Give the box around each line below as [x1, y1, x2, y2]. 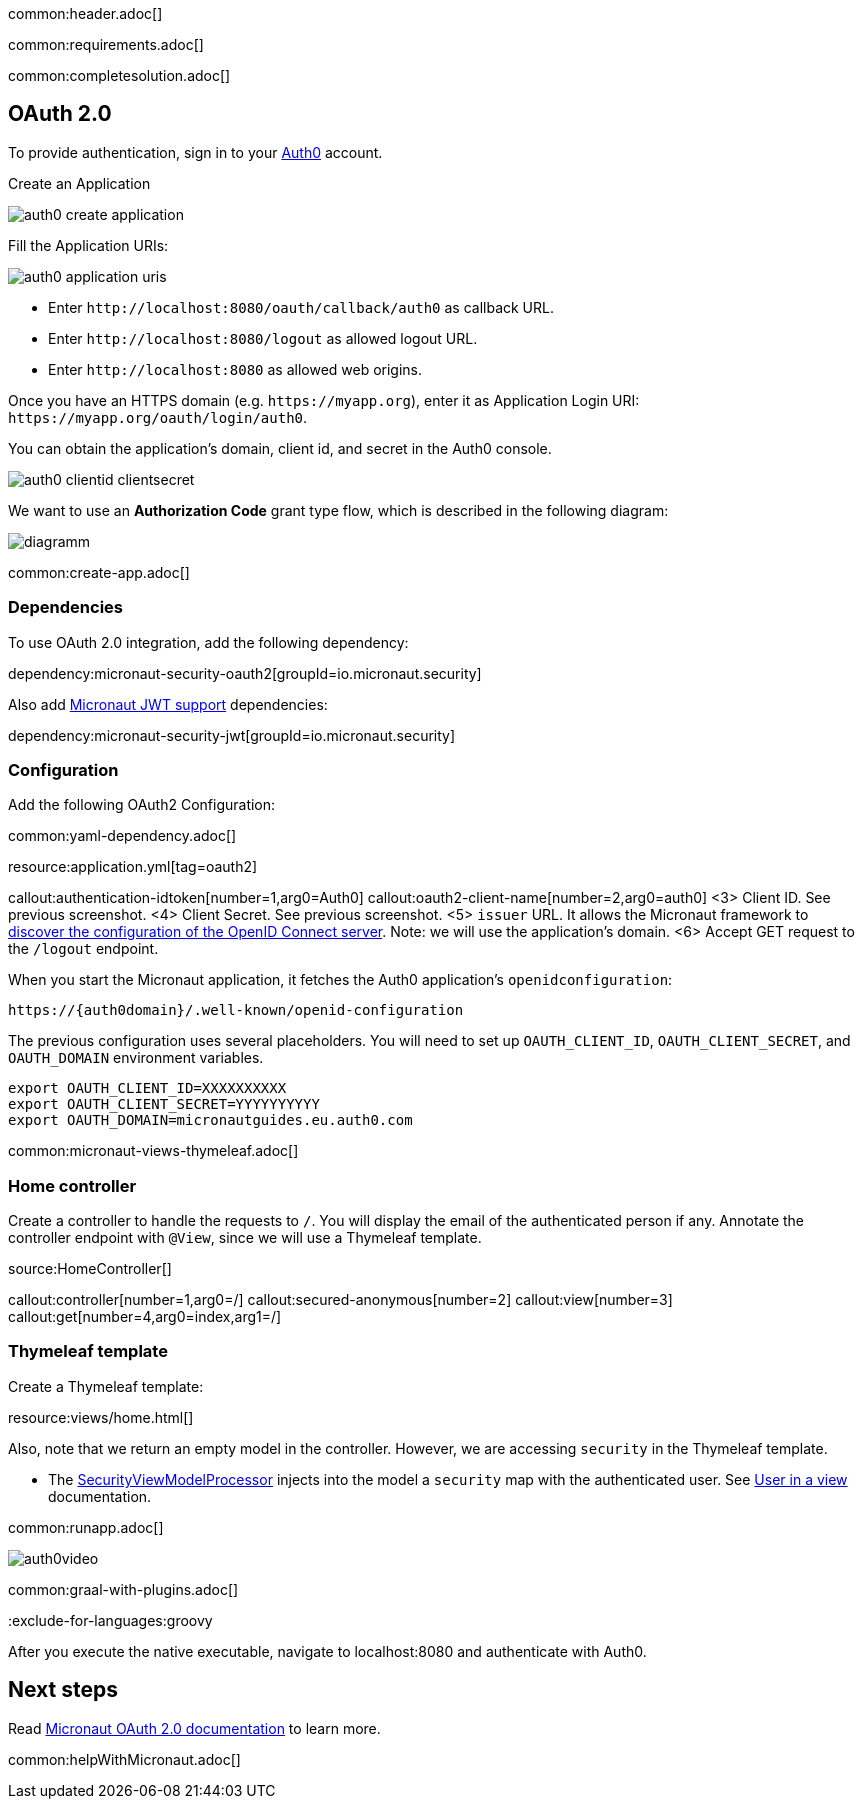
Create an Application [8, 174, 151, 192]
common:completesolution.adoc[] [8, 67, 231, 84]
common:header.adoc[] [8, 5, 163, 22]
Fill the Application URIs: [8, 236, 169, 254]
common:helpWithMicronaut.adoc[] [8, 1750, 241, 1768]
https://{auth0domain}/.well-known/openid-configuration [8, 1002, 464, 1019]
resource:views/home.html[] [8, 1408, 194, 1426]
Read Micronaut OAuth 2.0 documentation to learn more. [8, 1719, 381, 1737]
